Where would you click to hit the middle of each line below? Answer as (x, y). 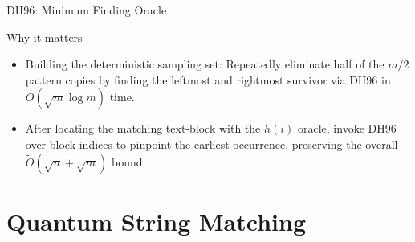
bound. (129, 161)
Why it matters (45, 37)
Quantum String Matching (156, 221)
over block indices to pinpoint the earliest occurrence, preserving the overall (212, 144)
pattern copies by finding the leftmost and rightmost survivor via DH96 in (208, 79)
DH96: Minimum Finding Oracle (87, 10)
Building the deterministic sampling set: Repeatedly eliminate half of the (205, 64)
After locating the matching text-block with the (143, 128)
